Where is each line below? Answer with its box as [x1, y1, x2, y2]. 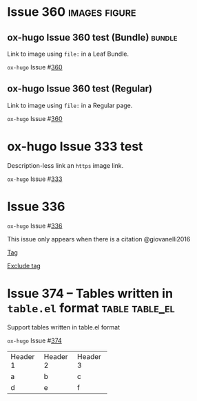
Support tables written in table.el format [7, 323, 121, 331]
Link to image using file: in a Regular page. [7, 101, 133, 109]
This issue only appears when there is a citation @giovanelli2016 [7, 235, 191, 243]
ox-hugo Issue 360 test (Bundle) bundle [7, 32, 178, 43]
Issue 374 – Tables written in [7, 285, 174, 301]
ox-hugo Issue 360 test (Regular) [7, 83, 153, 95]
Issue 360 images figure [7, 4, 136, 20]
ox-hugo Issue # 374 [7, 336, 62, 345]
